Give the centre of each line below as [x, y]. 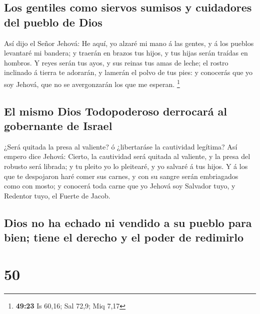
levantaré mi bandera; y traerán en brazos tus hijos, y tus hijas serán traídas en [126, 53]
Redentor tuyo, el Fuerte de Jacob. [57, 195]
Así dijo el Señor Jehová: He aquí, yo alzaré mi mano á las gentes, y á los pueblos [129, 43]
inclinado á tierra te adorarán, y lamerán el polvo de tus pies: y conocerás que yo [128, 72]
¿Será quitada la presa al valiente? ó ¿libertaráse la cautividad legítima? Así [121, 146]
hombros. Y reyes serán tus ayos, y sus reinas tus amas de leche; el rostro [116, 62]
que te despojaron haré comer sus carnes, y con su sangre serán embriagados [121, 176]
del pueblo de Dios [53, 22]
